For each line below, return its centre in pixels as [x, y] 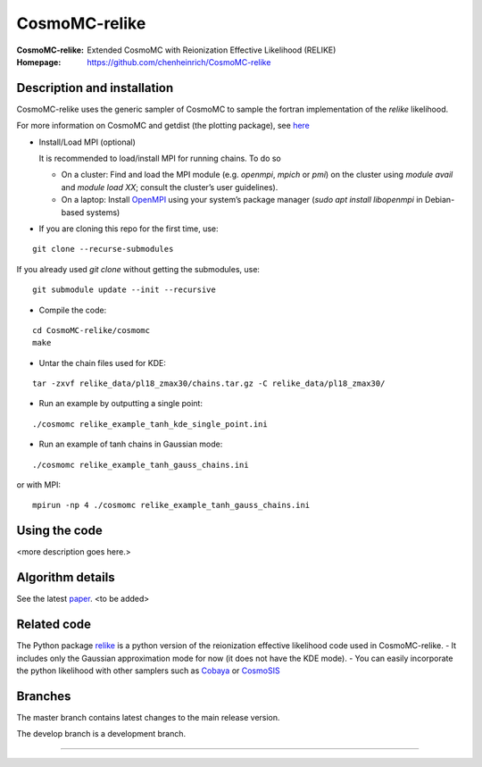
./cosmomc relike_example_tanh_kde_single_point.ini [150, 424]
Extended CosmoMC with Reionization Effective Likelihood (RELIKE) [212, 50]
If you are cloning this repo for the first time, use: [129, 229]
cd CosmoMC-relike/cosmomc [91, 330]
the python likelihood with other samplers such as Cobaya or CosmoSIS [148, 671]
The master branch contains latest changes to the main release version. [148, 717]
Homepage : [39, 62]
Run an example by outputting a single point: [120, 404]
